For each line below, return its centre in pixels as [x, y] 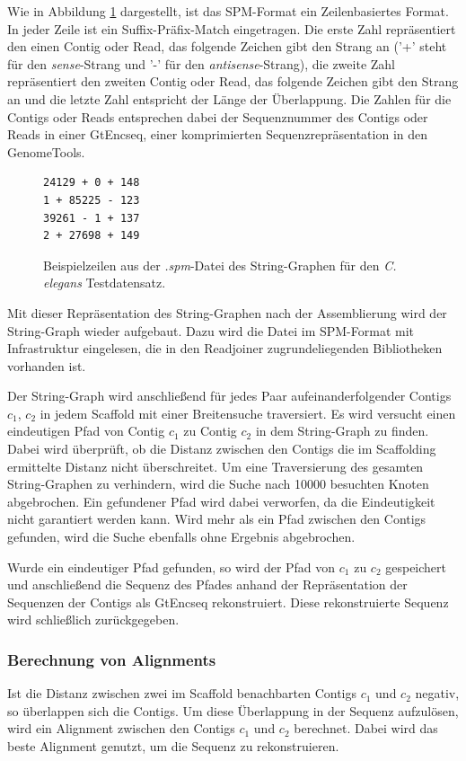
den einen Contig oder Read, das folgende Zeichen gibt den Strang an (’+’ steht [227, 46]
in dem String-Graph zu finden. [342, 431]
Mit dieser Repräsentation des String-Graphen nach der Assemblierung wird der [227, 312]
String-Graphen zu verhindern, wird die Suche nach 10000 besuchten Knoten [218, 484]
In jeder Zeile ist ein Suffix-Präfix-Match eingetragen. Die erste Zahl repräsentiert [232, 28]
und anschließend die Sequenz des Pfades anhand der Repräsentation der [207, 584]
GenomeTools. [46, 151]
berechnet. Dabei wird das [366, 728]
